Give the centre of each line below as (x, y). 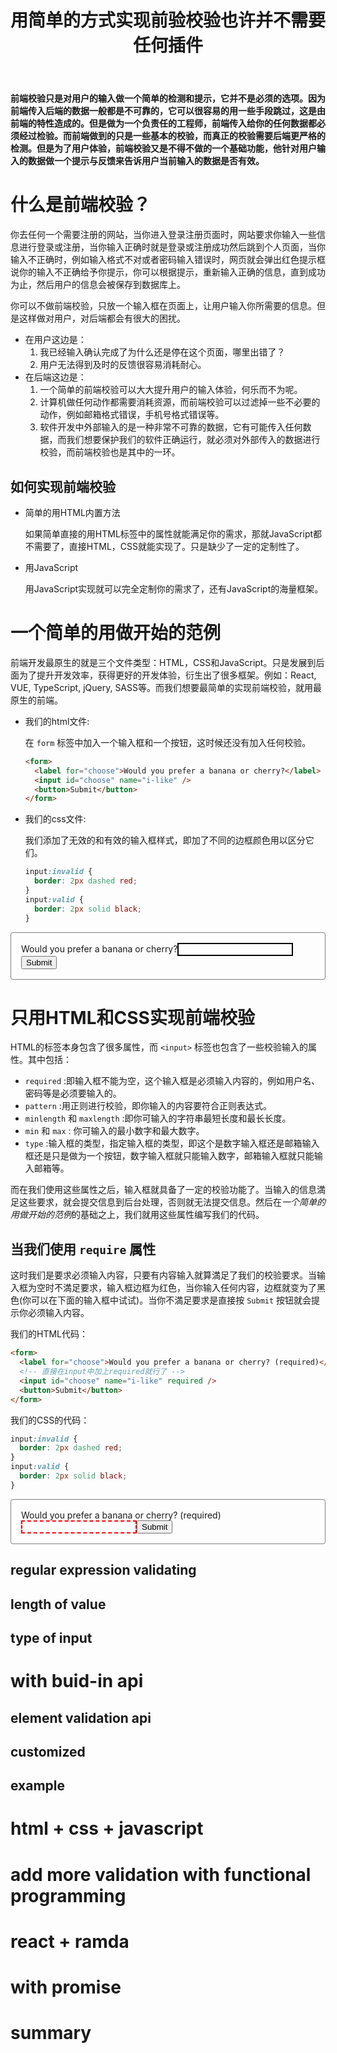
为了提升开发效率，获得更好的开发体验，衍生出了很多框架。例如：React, (167, 675)
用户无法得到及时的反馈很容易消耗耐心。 (123, 365)
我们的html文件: (57, 721)
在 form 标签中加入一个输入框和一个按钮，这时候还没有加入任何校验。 (168, 742)
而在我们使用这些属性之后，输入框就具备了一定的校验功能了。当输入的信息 (163, 1190)
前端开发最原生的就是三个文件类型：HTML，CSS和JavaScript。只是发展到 (163, 662)
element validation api (81, 1717)
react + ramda (70, 1941)
